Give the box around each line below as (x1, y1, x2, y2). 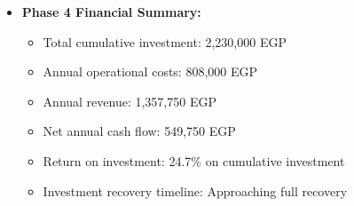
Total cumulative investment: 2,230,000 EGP (43, 32, 287, 51)
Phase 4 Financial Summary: (21, 3, 201, 20)
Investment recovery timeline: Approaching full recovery (43, 181, 348, 200)
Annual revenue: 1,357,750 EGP (43, 91, 216, 110)
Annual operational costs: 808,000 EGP (43, 62, 258, 81)
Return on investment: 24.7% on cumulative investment (43, 151, 345, 170)
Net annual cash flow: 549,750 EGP (43, 122, 236, 140)
